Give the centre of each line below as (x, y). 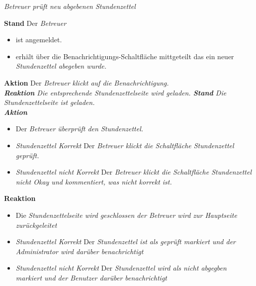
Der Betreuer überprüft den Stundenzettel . (80, 129)
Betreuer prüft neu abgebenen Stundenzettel (70, 6)
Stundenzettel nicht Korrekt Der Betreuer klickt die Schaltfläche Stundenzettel (134, 172)
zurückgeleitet (36, 225)
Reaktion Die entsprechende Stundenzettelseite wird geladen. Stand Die (115, 92)
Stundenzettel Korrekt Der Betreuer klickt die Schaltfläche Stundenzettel (125, 145)
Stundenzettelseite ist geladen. (49, 102)
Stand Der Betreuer (35, 23)
